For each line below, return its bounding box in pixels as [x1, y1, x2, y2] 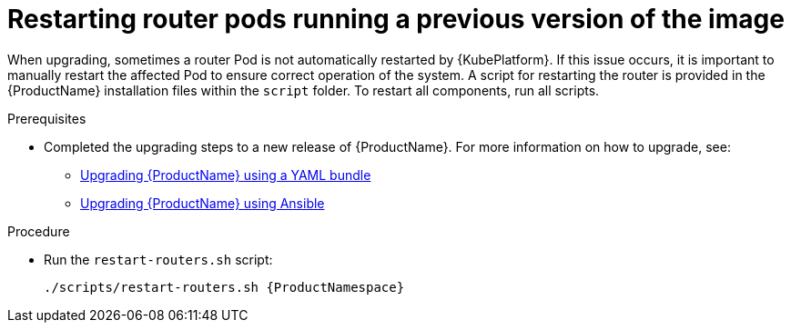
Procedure [7, 223, 70, 239]
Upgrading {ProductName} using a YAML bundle [80, 166, 371, 183]
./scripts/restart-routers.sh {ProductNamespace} [44, 279, 405, 295]
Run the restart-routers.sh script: [44, 251, 273, 267]
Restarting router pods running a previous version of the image [7, 4, 785, 35]
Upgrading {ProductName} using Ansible [80, 195, 325, 211]
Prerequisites [7, 110, 86, 126]
